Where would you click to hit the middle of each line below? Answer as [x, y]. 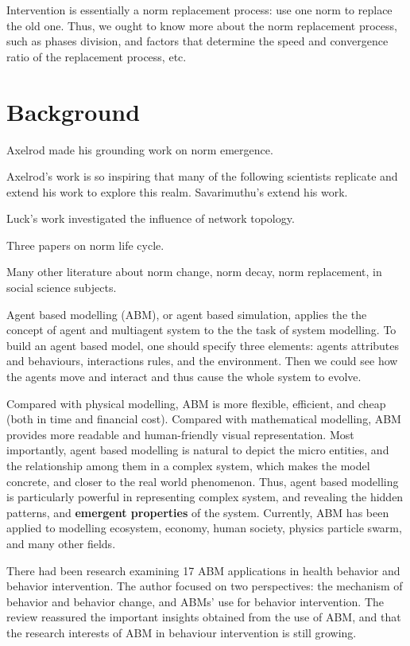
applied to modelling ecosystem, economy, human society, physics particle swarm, [204, 528]
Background [73, 111]
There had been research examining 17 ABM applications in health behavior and [203, 570]
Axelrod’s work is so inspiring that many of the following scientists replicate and [202, 176]
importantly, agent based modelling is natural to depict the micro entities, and [198, 450]
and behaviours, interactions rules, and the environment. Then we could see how [202, 361]
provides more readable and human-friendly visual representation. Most [180, 434]
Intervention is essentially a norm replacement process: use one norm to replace [199, 10]
